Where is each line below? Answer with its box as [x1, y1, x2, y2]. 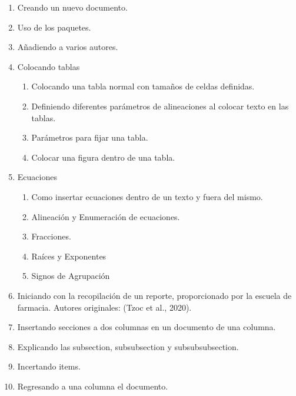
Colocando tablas [17, 60, 80, 72]
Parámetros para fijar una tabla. [31, 131, 148, 144]
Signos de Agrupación [31, 269, 110, 282]
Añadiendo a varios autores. [17, 41, 118, 53]
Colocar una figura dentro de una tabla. [31, 151, 175, 163]
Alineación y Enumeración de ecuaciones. [31, 210, 180, 222]
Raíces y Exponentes [31, 249, 107, 262]
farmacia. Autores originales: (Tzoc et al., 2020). [17, 301, 192, 313]
